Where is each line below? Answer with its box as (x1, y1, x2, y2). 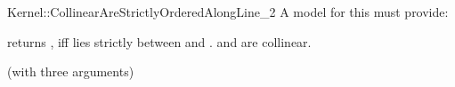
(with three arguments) (7, 62, 134, 81)
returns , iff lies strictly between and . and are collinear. (7, 32, 312, 51)
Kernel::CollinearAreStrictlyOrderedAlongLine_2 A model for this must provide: (7, 3, 449, 20)
